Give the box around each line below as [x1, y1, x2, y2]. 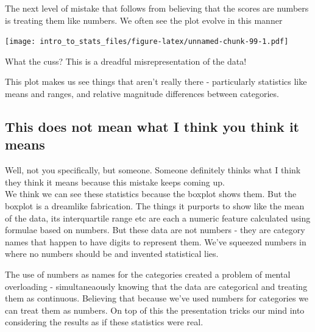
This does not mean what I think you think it [5, 117, 299, 136]
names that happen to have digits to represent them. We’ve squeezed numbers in [5, 235, 306, 248]
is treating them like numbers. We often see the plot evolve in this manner [5, 13, 283, 26]
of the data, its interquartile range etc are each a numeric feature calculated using [5, 211, 311, 224]
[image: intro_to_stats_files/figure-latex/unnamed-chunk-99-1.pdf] [5, 37, 289, 46]
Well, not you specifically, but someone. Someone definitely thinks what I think [5, 164, 301, 176]
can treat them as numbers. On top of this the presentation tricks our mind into [5, 303, 305, 316]
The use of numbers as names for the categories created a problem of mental [5, 267, 291, 280]
